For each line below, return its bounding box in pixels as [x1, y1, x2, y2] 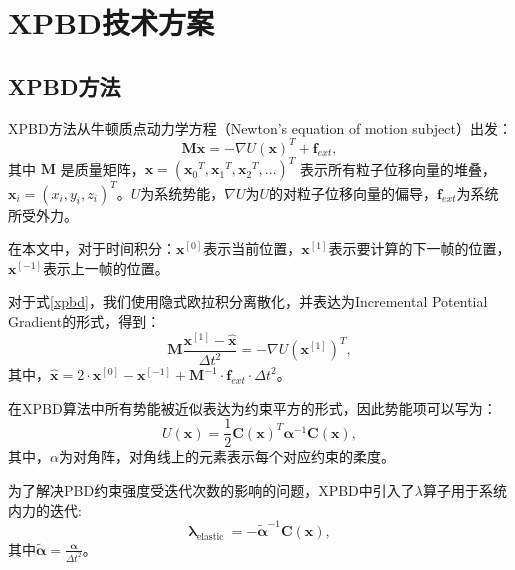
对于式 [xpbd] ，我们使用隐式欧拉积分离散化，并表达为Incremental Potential [8, 291, 488, 312]
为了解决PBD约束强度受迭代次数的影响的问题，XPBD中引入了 [8, 479, 415, 500]
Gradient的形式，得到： [8, 311, 161, 332]
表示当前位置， [203, 238, 302, 259]
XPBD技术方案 [8, 2, 214, 43]
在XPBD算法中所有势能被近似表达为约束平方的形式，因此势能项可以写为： [8, 397, 497, 418]
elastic [196, 531, 224, 542]
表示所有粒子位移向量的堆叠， [299, 158, 496, 179]
